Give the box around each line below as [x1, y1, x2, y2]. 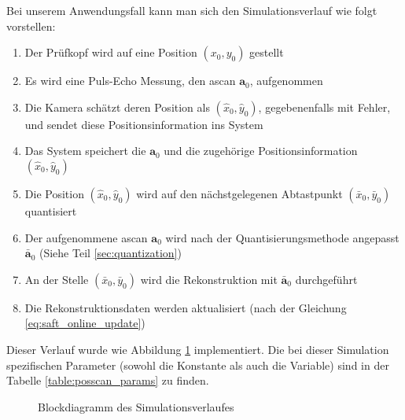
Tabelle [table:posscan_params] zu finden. [6, 372, 209, 389]
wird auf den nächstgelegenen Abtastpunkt [136, 185, 343, 201]
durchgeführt [295, 271, 358, 287]
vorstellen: [6, 17, 56, 34]
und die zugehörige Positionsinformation [164, 142, 358, 159]
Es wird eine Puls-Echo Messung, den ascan [24, 72, 236, 89]
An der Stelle [24, 271, 89, 287]
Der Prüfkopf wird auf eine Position [24, 44, 197, 61]
